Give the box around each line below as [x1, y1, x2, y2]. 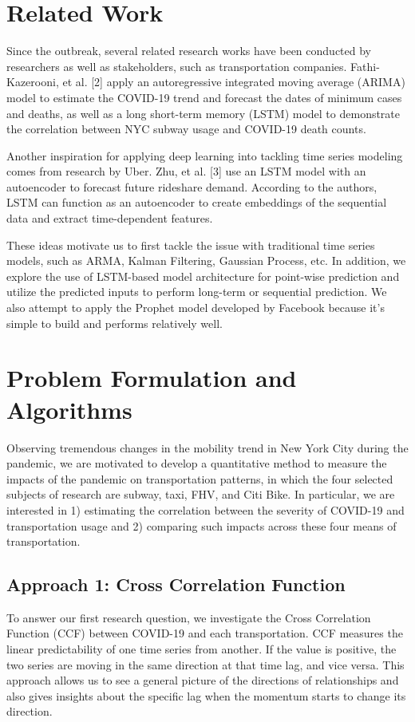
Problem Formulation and [6, 361, 297, 394]
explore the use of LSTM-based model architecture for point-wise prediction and [6, 267, 400, 284]
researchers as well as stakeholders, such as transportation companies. [6, 57, 347, 74]
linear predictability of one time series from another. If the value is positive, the [6, 641, 397, 657]
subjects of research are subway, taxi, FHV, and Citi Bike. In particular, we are [6, 486, 395, 503]
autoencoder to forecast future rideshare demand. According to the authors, [6, 178, 377, 195]
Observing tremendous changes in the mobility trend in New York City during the [6, 439, 409, 456]
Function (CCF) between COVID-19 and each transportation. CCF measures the [6, 625, 403, 641]
